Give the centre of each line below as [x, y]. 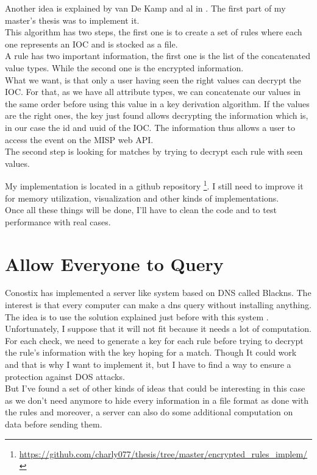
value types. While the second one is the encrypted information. [124, 67]
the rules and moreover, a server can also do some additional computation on [149, 412]
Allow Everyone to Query [114, 263]
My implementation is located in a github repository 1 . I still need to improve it [154, 185]
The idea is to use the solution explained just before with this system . [137, 316]
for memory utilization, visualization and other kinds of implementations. [142, 198]
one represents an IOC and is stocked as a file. [91, 44]
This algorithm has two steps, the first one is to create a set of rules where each [154, 32]
